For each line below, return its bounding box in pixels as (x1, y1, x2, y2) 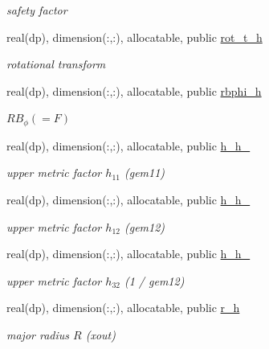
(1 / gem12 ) (124, 272, 185, 289)
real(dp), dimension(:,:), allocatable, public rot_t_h (6, 28, 263, 45)
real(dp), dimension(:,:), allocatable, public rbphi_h (6, 82, 262, 99)
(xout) (85, 326, 116, 343)
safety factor (6, 2, 67, 18)
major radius (6, 326, 70, 343)
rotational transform (6, 55, 106, 72)
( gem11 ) (124, 164, 165, 181)
